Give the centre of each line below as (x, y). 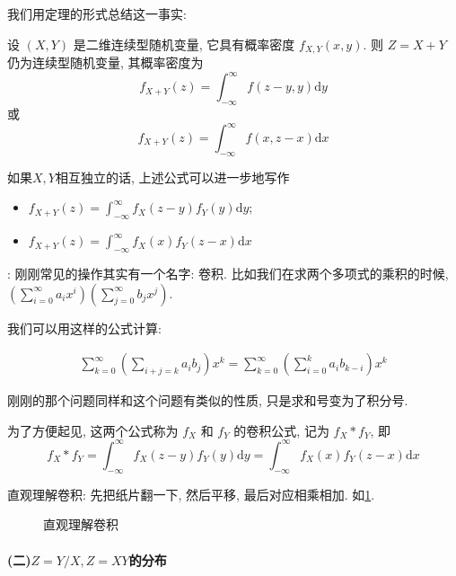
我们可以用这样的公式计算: (84, 328)
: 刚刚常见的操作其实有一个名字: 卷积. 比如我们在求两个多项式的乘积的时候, (228, 274)
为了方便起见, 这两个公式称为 (93, 430)
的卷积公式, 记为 (281, 430)
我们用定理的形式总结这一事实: (97, 13)
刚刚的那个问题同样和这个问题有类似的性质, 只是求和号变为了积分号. (208, 400)
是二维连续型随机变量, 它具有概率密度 (184, 44)
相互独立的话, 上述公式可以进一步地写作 (172, 177)
